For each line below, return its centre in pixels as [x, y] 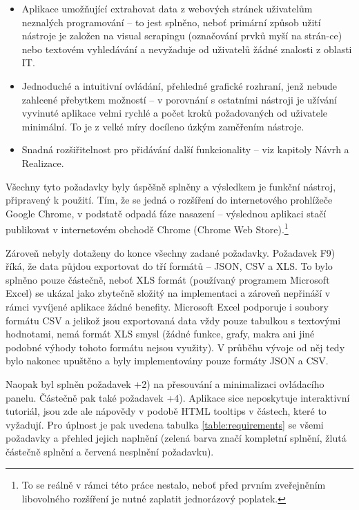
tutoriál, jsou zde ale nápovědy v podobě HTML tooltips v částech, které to [166, 411]
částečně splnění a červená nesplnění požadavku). [110, 451]
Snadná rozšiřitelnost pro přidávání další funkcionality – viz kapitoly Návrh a [185, 149]
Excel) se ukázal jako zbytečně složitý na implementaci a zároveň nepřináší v [168, 293]
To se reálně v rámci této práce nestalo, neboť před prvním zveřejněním [174, 485]
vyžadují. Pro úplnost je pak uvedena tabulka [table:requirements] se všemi [165, 424]
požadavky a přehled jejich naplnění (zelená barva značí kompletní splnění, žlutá [176, 438]
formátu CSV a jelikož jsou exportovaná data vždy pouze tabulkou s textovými [173, 320]
